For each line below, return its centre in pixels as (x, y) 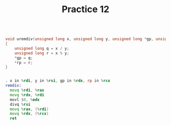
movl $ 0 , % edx (25, 100)
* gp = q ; (24, 58)
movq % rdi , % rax (27, 90)
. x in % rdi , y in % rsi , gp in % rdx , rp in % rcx (58, 81)
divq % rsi (20, 104)
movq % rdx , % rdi (27, 95)
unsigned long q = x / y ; (42, 48)
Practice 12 (85, 9)
